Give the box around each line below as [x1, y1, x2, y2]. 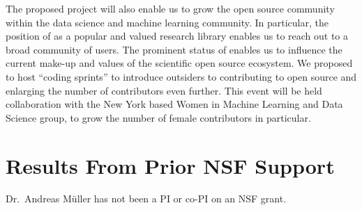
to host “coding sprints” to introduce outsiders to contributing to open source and [6, 69, 357, 83]
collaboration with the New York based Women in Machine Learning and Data [6, 97, 343, 111]
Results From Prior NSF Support [6, 151, 335, 179]
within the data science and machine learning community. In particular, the [6, 15, 329, 29]
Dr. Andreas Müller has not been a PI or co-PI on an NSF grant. [6, 191, 287, 206]
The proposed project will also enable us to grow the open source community [6, 1, 335, 15]
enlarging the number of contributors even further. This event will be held [6, 83, 322, 97]
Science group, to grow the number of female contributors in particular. [6, 110, 311, 124]
